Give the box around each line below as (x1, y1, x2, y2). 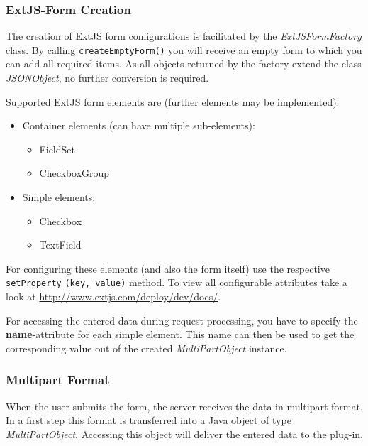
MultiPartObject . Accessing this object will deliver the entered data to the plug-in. (6, 426, 364, 441)
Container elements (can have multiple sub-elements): (22, 118, 255, 133)
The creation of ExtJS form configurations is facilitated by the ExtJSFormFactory (6, 28, 362, 43)
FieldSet (39, 141, 75, 156)
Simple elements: (22, 190, 96, 205)
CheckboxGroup (39, 165, 110, 180)
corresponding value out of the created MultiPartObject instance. (6, 340, 287, 355)
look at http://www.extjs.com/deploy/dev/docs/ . (6, 289, 221, 304)
